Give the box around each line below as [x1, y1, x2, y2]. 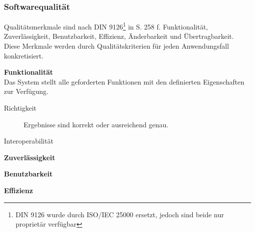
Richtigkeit [4, 103, 37, 113]
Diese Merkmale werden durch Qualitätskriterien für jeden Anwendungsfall [4, 41, 229, 51]
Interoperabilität [4, 136, 53, 146]
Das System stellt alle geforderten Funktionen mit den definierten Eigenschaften [4, 76, 245, 87]
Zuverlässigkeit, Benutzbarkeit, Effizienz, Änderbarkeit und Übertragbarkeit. [4, 31, 234, 41]
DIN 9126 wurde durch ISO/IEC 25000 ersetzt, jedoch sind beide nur [15, 209, 224, 219]
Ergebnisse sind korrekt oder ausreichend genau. [24, 119, 169, 129]
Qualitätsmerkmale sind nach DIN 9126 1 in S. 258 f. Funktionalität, [4, 20, 208, 31]
